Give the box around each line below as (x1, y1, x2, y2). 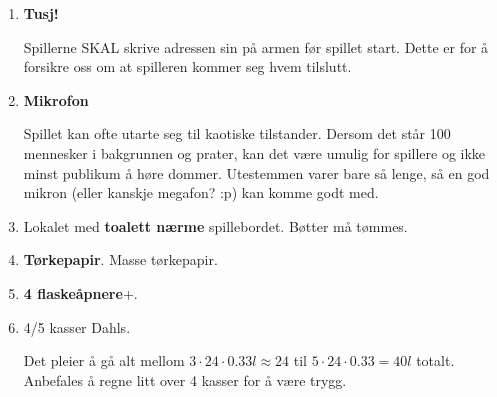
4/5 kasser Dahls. (23, 316, 131, 337)
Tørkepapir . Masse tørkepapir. (23, 249, 218, 270)
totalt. (416, 350, 455, 371)
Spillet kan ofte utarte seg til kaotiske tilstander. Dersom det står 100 (23, 123, 451, 144)
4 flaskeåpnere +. (23, 282, 138, 303)
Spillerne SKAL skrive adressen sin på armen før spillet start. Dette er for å (23, 36, 489, 57)
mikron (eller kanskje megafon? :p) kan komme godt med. (23, 182, 379, 203)
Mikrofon (23, 89, 89, 110)
